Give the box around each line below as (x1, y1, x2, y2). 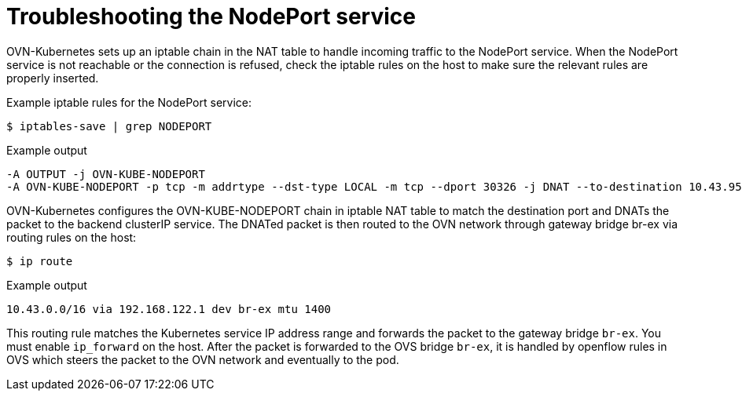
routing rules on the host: (6, 230, 137, 244)
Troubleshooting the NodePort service (6, 3, 416, 30)
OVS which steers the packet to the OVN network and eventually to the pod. (6, 352, 399, 366)
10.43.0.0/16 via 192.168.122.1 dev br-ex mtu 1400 (6, 302, 332, 315)
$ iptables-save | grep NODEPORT (6, 119, 212, 133)
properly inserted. (6, 71, 99, 85)
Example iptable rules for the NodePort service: (6, 95, 252, 109)
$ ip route (6, 254, 73, 268)
